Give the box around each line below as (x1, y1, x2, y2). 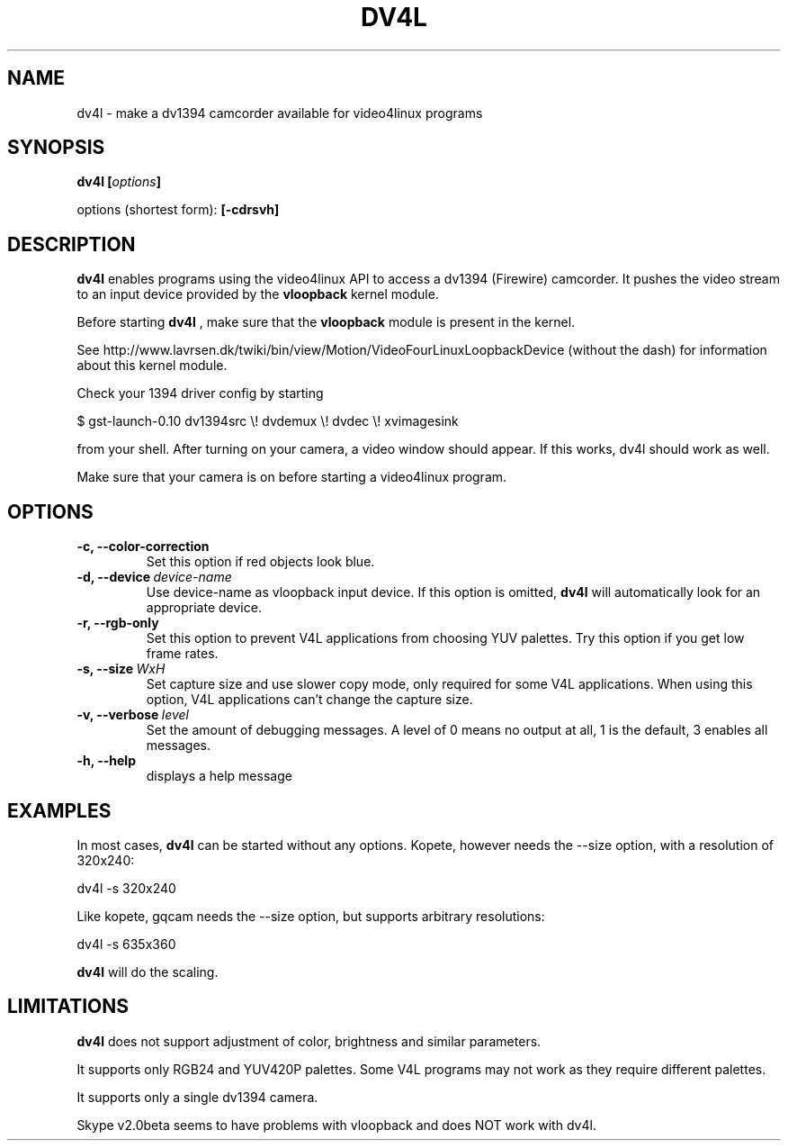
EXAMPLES (7, 799, 112, 822)
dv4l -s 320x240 (76, 880, 176, 896)
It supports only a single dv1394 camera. (76, 1089, 318, 1105)
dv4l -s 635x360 (76, 936, 176, 952)
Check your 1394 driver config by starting (76, 385, 324, 402)
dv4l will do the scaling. (76, 963, 219, 980)
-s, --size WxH (76, 661, 166, 677)
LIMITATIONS (7, 995, 130, 1018)
